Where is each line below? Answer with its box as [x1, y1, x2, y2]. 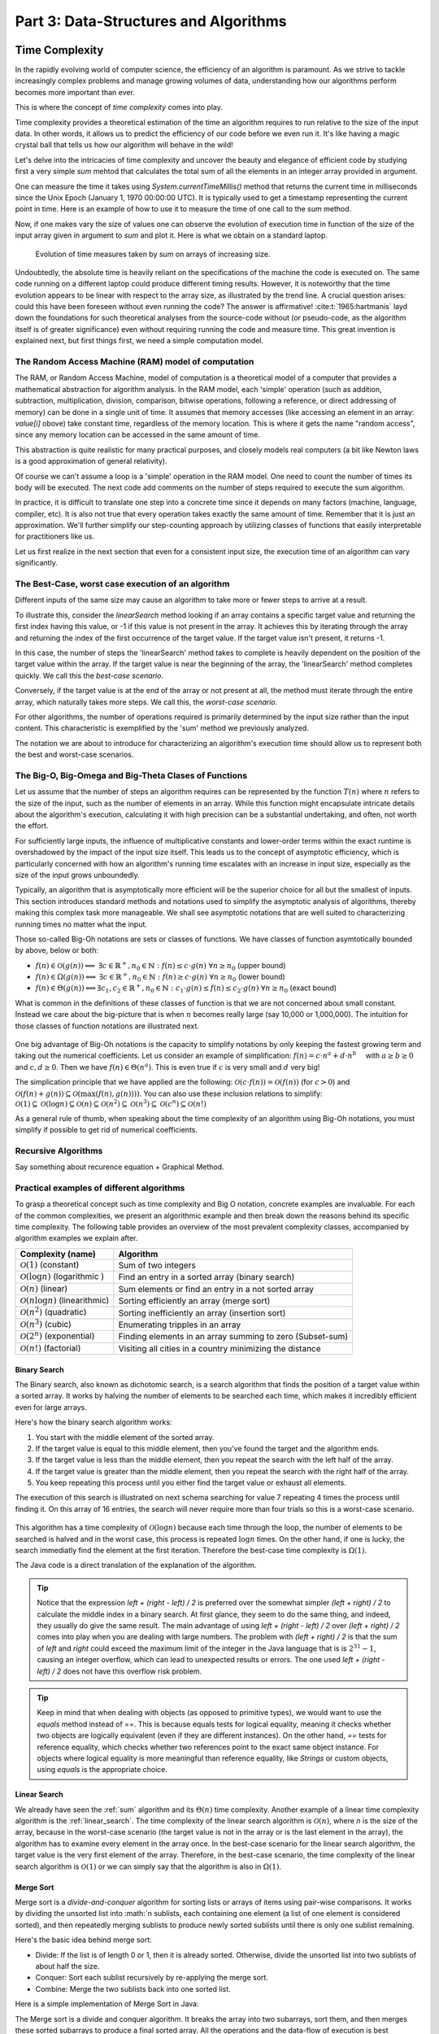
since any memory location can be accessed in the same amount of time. [15, 430, 260, 439]
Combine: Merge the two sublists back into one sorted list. [35, 1984, 231, 1993]
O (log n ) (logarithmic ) [20, 1271, 105, 1282]
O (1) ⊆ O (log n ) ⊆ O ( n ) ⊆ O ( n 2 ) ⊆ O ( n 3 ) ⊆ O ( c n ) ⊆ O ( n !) [15, 1098, 207, 1108]
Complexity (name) [20, 1248, 97, 1259]
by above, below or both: [15, 945, 99, 955]
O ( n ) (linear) [20, 1282, 68, 1294]
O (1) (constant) [20, 1259, 80, 1270]
